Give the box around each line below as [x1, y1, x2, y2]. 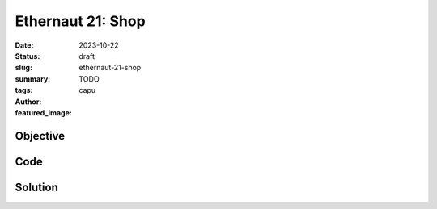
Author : [15, 97, 42, 107]
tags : [15, 86, 33, 95]
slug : [15, 63, 32, 73]
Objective [15, 129, 66, 143]
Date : [15, 40, 34, 50]
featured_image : [15, 107, 72, 117]
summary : [15, 73, 51, 84]
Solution [15, 180, 58, 194]
